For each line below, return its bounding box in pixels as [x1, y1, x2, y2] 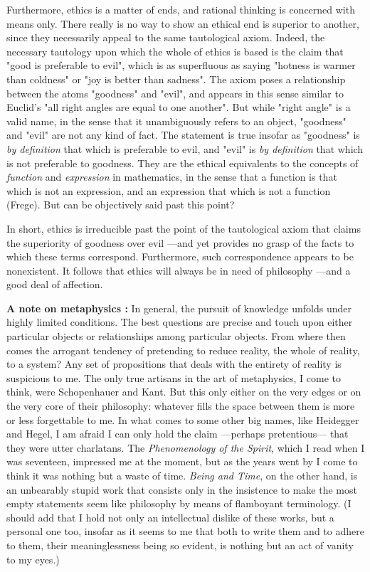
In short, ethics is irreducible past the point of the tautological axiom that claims [6, 221, 361, 235]
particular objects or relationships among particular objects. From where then [6, 329, 346, 344]
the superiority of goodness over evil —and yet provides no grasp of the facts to [6, 235, 354, 250]
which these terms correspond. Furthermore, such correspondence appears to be [6, 249, 354, 264]
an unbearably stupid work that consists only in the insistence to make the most [6, 482, 357, 497]
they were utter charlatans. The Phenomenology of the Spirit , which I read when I [6, 440, 365, 455]
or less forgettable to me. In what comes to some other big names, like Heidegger [6, 412, 359, 427]
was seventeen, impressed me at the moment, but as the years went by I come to [6, 454, 358, 469]
